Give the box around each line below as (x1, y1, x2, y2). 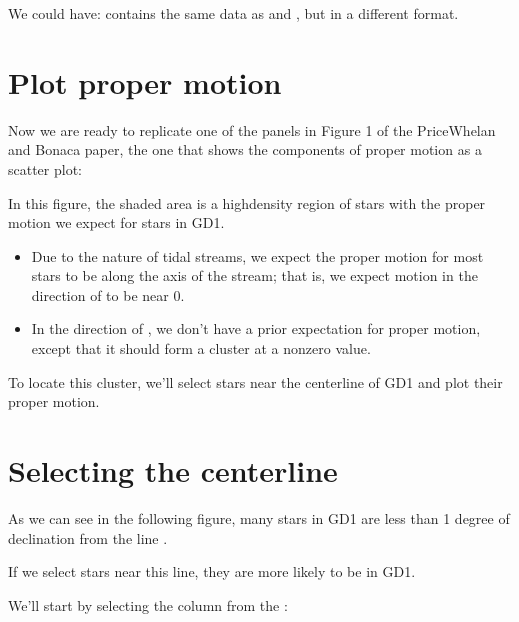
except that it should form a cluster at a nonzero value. (31, 338, 371, 359)
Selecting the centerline (8, 450, 338, 491)
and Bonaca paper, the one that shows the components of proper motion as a (8, 139, 482, 160)
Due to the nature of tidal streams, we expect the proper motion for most (31, 245, 484, 266)
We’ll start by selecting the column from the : (8, 594, 288, 615)
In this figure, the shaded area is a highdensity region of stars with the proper (8, 192, 486, 213)
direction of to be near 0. (31, 284, 185, 305)
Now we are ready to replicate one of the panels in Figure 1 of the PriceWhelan (8, 119, 496, 140)
